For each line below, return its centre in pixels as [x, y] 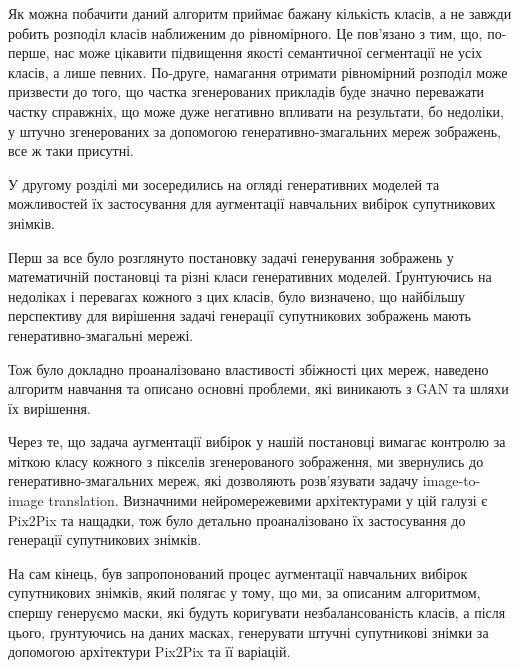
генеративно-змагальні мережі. [101, 334]
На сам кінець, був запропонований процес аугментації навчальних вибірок [238, 572]
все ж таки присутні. [71, 150]
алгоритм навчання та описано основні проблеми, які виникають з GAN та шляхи [258, 388]
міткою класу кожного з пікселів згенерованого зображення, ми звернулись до [246, 460]
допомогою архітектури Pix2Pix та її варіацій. [149, 651]
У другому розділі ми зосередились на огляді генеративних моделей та [224, 183]
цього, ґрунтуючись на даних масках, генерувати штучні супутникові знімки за [248, 631]
